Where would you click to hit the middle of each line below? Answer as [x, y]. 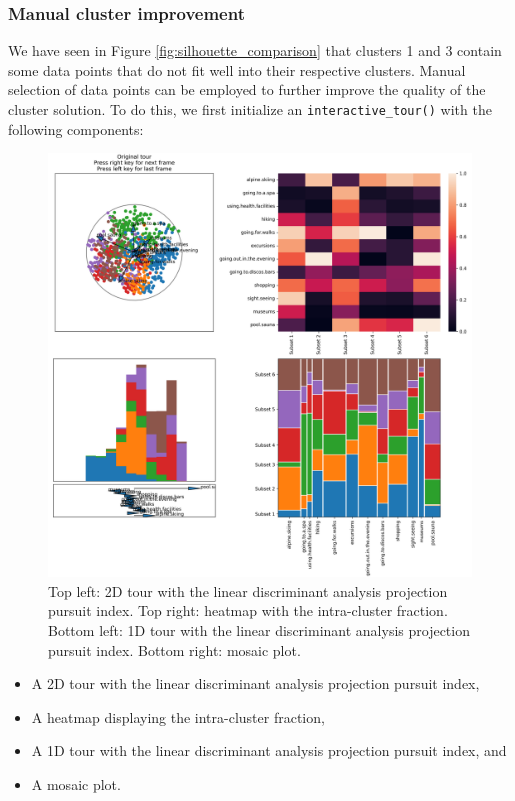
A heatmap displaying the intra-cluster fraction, [178, 716]
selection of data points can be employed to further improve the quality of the [247, 89]
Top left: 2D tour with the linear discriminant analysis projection [248, 590]
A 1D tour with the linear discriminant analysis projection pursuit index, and [269, 750]
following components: [76, 128]
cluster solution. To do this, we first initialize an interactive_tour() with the [250, 109]
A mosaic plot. [76, 784]
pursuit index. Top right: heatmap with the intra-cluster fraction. [248, 610]
